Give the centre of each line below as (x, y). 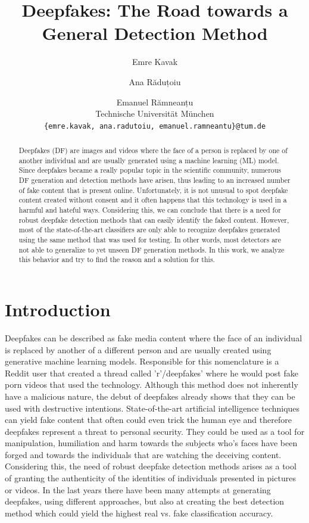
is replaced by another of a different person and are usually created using (138, 349)
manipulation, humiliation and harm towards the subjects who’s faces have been (151, 443)
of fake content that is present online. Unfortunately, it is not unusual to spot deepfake (153, 190)
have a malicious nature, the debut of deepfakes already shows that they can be (150, 396)
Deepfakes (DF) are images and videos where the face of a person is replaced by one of (153, 150)
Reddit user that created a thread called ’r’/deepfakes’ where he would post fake (152, 373)
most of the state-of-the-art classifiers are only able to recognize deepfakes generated (149, 230)
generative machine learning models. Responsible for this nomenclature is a (142, 361)
